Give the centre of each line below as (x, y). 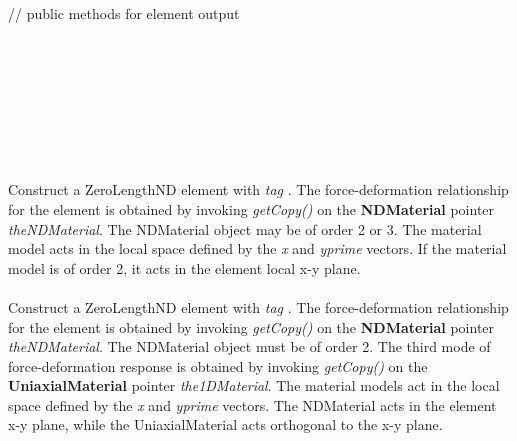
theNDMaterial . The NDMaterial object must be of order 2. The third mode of (249, 346)
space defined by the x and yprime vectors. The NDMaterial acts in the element (252, 404)
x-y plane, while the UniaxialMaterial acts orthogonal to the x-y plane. (225, 424)
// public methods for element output (124, 13)
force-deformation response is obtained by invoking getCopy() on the (218, 365)
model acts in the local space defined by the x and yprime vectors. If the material (257, 248)
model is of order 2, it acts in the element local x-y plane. (184, 267)
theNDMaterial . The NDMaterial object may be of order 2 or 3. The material (245, 228)
